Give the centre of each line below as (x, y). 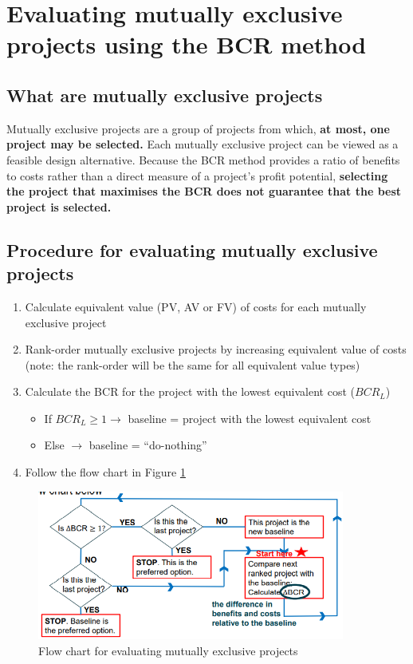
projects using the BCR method (187, 44)
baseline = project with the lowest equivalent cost (250, 418)
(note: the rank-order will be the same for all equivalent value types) (193, 364)
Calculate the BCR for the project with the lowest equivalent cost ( (190, 391)
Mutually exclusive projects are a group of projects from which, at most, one (198, 128)
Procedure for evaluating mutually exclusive (192, 249)
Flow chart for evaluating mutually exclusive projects (168, 651)
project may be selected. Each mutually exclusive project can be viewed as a (203, 144)
